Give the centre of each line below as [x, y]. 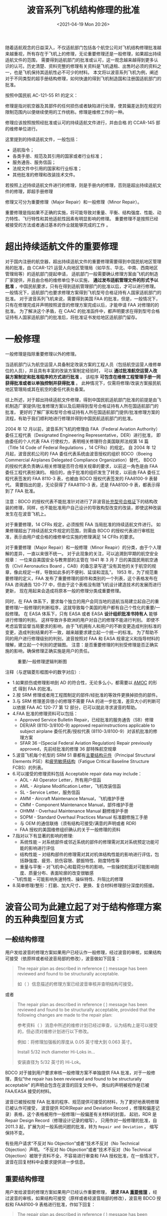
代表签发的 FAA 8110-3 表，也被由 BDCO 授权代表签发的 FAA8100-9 [78, 478]
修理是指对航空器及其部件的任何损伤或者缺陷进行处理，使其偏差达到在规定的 [83, 106]
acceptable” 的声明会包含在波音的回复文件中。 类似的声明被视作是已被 [77, 1085]
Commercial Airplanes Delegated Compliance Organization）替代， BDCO [81, 460]
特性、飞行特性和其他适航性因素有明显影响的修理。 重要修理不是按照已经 [84, 218]
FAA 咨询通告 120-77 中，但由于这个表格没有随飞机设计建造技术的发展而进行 [83, 584]
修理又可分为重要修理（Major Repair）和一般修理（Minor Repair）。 [74, 202]
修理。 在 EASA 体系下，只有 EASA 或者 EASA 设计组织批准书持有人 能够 [83, 614]
